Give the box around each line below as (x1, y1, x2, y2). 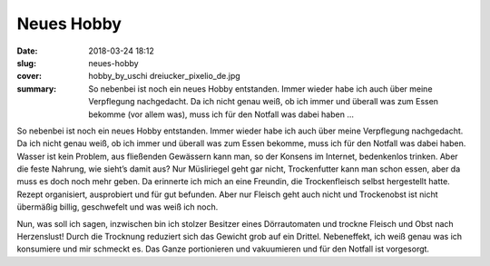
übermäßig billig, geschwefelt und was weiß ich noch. (16, 202, 219, 212)
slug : (16, 57, 36, 68)
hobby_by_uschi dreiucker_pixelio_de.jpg (88, 71, 240, 82)
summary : (16, 83, 57, 94)
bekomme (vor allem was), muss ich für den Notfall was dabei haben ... (88, 109, 354, 120)
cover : (16, 71, 43, 82)
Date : (16, 45, 38, 56)
